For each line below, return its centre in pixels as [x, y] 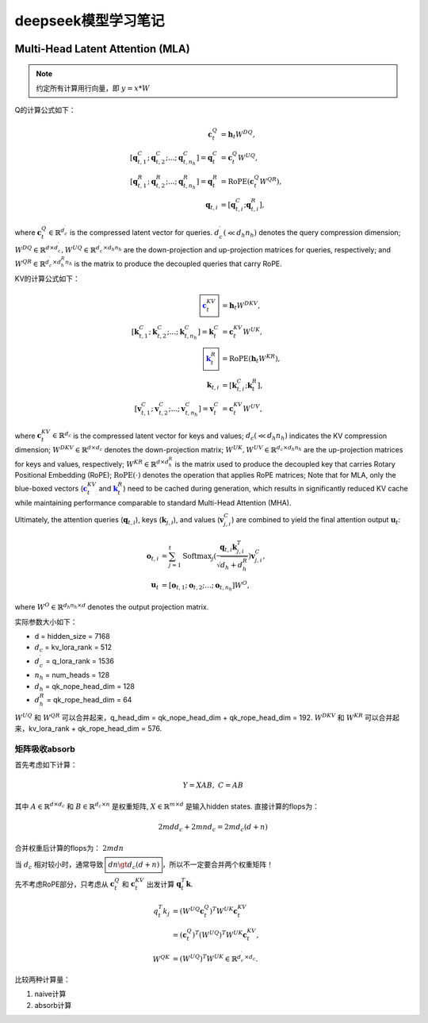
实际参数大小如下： [46, 621]
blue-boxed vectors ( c [51, 489]
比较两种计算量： [42, 979]
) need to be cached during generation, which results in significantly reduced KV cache [266, 489]
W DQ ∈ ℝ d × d [36, 249]
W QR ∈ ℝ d [32, 263]
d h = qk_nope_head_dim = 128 [84, 687]
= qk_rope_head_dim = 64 [89, 699]
